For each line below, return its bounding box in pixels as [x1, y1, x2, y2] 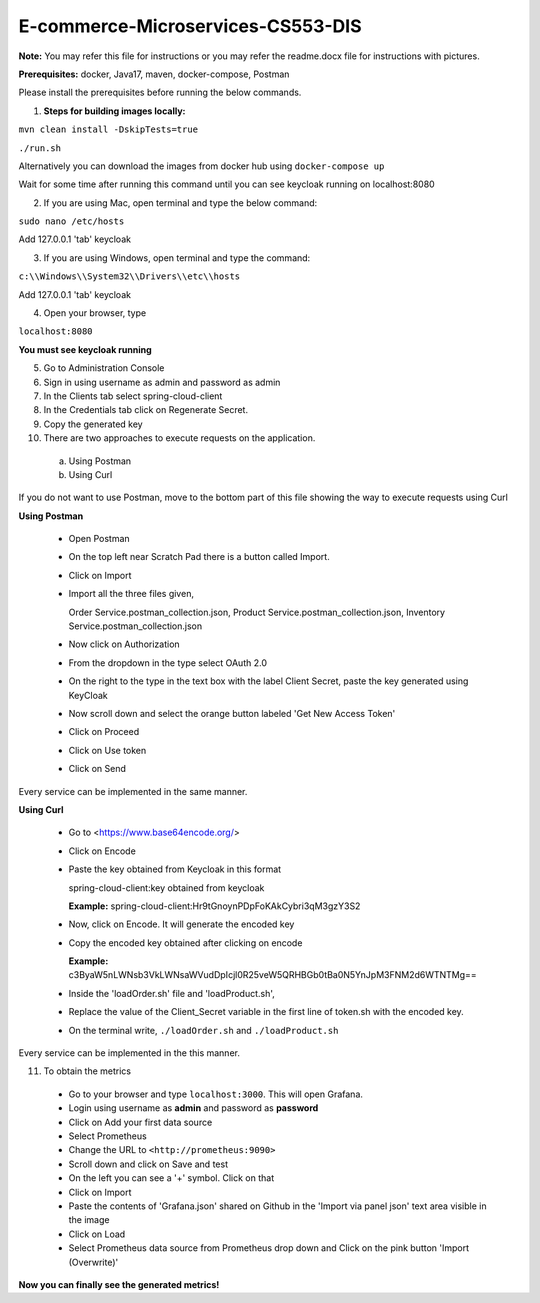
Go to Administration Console [43, 362, 165, 374]
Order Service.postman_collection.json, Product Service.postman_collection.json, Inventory [68, 606, 445, 618]
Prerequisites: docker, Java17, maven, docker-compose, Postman [18, 68, 290, 80]
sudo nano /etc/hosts [18, 216, 125, 227]
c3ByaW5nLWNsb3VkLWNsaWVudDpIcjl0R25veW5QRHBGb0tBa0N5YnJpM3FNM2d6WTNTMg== [68, 969, 477, 981]
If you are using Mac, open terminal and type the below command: [43, 196, 318, 209]
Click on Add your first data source [68, 1116, 213, 1128]
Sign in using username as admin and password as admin [43, 376, 281, 388]
